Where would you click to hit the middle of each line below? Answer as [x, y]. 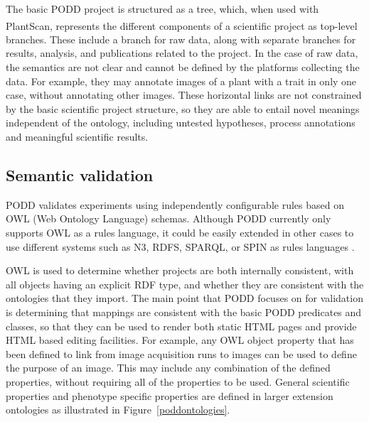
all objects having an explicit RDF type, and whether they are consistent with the [185, 284]
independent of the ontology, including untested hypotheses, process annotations [181, 123]
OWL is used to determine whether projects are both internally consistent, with [180, 270]
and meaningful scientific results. [77, 136]
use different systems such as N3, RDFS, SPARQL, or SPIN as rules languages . [180, 246]
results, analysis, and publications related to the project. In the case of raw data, [182, 53]
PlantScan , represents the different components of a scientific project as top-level [182, 25]
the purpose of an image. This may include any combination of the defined [168, 368]
